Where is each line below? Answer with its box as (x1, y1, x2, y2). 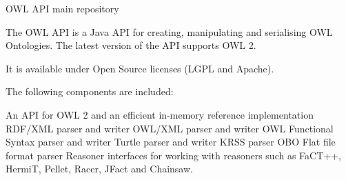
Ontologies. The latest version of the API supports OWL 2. (6, 38, 256, 52)
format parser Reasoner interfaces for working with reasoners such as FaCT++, (6, 148, 341, 162)
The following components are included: (6, 84, 174, 99)
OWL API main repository (6, 1, 119, 15)
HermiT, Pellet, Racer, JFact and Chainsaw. (6, 161, 193, 176)
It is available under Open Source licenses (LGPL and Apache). (6, 61, 274, 75)
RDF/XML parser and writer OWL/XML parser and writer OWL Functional (6, 121, 334, 135)
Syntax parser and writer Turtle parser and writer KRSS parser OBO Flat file (6, 134, 336, 149)
